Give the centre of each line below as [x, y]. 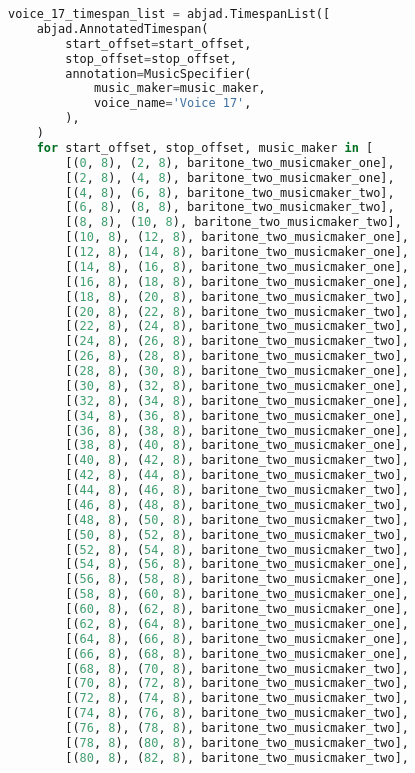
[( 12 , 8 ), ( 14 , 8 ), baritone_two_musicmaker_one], [237, 252]
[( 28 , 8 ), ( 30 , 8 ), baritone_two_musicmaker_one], [237, 371]
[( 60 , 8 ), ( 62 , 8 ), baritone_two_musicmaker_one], [237, 609]
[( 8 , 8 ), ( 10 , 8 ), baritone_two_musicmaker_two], [233, 222]
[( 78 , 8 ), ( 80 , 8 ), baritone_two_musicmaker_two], [237, 742]
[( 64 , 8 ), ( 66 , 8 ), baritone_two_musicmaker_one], [237, 638]
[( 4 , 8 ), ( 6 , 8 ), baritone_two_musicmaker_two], [230, 192]
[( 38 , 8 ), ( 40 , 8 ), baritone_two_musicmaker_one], [237, 445]
